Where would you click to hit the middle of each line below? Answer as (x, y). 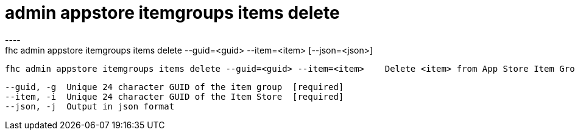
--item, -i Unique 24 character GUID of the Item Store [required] (175, 96)
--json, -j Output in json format (90, 106)
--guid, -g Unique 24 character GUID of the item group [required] (175, 87)
